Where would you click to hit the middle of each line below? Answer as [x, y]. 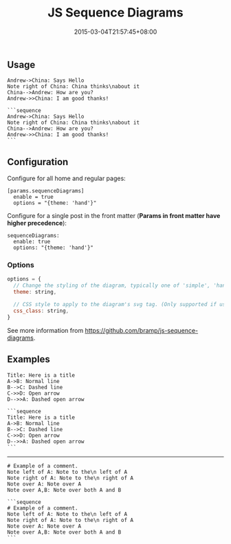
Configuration [38, 162]
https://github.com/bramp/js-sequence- [142, 330]
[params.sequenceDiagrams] [46, 191]
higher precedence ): [37, 223]
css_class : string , [41, 311]
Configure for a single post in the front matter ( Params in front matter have [114, 216]
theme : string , [35, 292]
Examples [29, 359]
